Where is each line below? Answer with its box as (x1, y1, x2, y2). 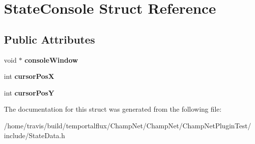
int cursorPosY (4, 87, 55, 97)
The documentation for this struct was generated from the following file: (4, 104, 222, 114)
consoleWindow (25, 54, 78, 65)
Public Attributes (4, 31, 95, 47)
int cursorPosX (4, 71, 55, 81)
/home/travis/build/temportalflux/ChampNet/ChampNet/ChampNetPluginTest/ (4, 120, 251, 130)
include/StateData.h (4, 130, 65, 140)
